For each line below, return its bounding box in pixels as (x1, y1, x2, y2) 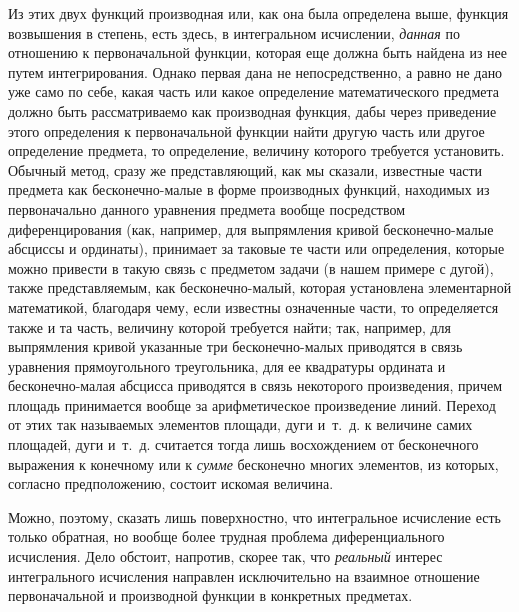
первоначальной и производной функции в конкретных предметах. (8, 585, 413, 606)
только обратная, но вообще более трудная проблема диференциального (8, 526, 445, 547)
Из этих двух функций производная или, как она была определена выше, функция (8, 3, 509, 23)
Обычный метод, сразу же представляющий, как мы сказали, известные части (8, 159, 483, 180)
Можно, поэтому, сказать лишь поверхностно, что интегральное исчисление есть (8, 506, 502, 527)
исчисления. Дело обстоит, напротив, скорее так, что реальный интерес (8, 546, 443, 567)
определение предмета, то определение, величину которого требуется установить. (8, 140, 505, 161)
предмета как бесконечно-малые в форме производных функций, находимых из (8, 179, 490, 200)
